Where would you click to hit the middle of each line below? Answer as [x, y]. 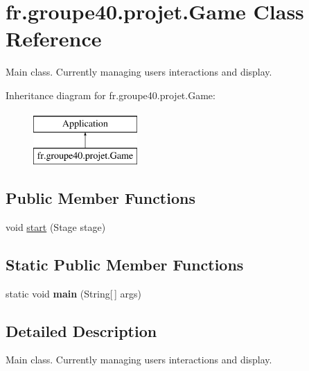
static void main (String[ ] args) [73, 293]
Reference [54, 38]
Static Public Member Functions [125, 264]
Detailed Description [81, 330]
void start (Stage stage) [56, 226]
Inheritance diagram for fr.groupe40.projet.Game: [111, 95]
